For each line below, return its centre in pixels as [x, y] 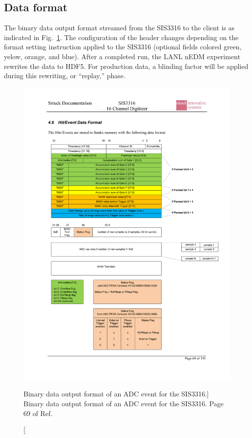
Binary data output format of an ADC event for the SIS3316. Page [124, 404]
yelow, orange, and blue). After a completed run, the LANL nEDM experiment [122, 56]
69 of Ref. [38, 413]
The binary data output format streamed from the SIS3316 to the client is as [119, 28]
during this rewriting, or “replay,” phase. [65, 76]
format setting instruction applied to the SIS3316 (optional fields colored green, [123, 47]
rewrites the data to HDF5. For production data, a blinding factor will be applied [126, 66]
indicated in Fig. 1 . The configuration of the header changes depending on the [121, 37]
